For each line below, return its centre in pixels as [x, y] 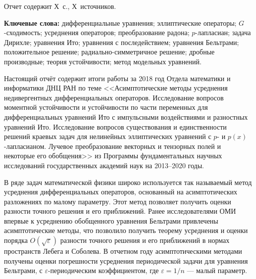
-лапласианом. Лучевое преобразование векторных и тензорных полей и [112, 146]
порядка [16, 240]
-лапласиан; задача [223, 32]
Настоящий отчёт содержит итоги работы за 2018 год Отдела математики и [117, 78]
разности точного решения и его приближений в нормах [145, 240]
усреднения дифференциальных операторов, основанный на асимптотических [121, 192]
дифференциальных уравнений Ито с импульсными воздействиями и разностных [126, 116]
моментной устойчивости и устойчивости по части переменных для [106, 107]
